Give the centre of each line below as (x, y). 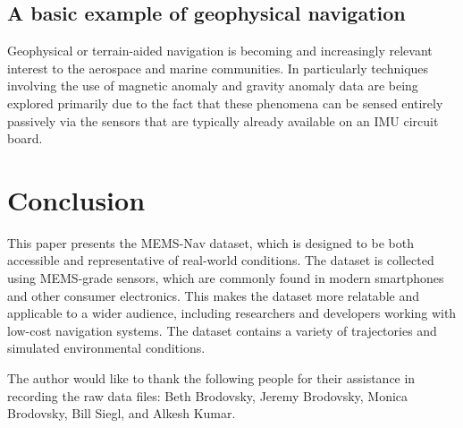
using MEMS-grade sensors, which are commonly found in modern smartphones (226, 278)
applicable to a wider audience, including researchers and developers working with (232, 313)
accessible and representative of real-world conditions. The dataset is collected (221, 260)
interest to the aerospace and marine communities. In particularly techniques (218, 68)
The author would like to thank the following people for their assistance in (211, 378)
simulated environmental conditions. (106, 348)
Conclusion (76, 199)
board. (25, 138)
